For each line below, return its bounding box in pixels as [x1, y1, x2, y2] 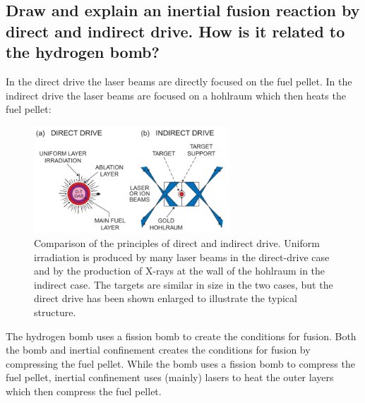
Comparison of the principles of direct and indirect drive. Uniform [34, 236, 320, 250]
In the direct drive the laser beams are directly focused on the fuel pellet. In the [6, 73, 352, 88]
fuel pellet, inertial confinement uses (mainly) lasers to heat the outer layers [6, 370, 334, 385]
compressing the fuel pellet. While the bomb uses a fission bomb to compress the [6, 356, 355, 371]
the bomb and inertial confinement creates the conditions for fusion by [6, 342, 311, 357]
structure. [34, 304, 76, 319]
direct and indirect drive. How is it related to [6, 20, 345, 42]
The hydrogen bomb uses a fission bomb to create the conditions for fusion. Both [6, 328, 357, 343]
